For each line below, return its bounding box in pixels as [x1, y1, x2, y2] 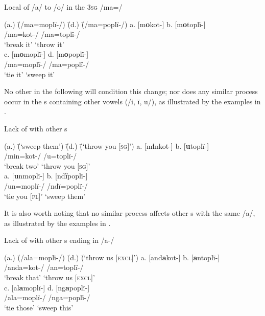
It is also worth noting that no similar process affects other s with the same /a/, [4, 208, 255, 218]
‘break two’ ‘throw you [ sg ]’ [4, 160, 90, 171]
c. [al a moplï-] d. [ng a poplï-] [4, 282, 90, 292]
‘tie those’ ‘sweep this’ [4, 302, 74, 312]
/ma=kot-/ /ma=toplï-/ [4, 29, 80, 39]
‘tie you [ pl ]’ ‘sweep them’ [4, 190, 85, 201]
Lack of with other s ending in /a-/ [4, 235, 114, 245]
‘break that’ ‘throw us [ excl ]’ [4, 272, 95, 283]
